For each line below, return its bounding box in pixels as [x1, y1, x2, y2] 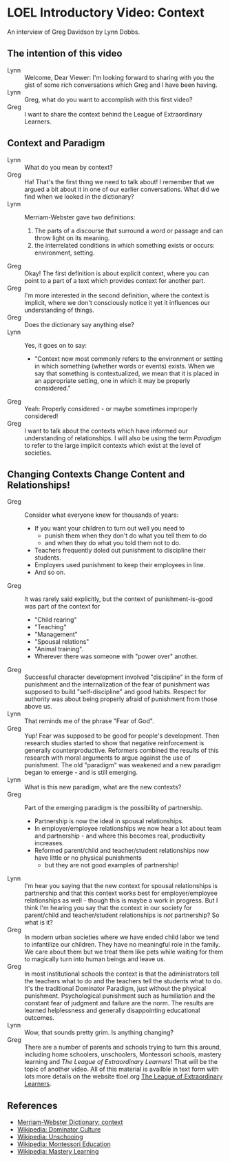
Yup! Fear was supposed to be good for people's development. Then [24, 731, 220, 740]
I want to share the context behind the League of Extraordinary [24, 110, 203, 118]
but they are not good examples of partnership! [44, 861, 179, 869]
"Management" [34, 630, 78, 639]
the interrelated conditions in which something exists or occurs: [34, 241, 215, 249]
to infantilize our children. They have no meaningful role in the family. [24, 941, 220, 949]
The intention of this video [7, 48, 123, 59]
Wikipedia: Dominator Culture [17, 1125, 101, 1134]
